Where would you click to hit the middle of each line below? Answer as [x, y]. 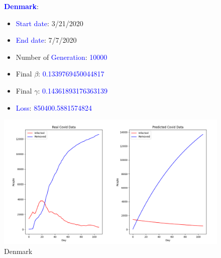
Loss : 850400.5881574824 [54, 107]
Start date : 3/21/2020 [49, 23]
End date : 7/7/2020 [46, 40]
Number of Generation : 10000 [62, 57]
